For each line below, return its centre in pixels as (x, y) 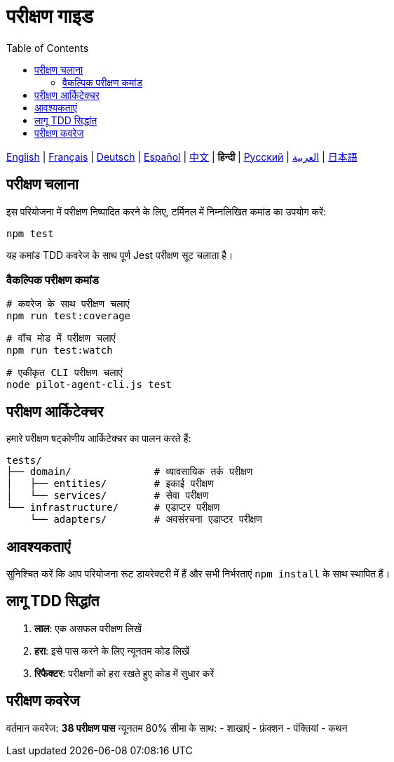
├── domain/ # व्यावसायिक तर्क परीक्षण (130, 472)
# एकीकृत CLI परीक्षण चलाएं (64, 373)
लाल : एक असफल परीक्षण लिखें (88, 628)
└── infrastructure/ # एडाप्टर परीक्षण (113, 508)
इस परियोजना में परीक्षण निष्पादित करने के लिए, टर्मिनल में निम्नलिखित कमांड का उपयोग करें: (167, 211)
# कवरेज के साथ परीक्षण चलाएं (68, 304)
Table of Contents (48, 48)
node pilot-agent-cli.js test (89, 385)
